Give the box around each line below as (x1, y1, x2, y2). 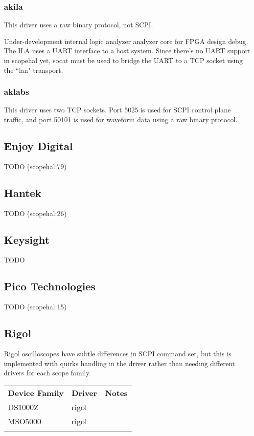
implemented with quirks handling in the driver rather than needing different (4, 358, 235, 368)
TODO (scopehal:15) (4, 302, 67, 312)
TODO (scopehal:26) (4, 208, 67, 218)
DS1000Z (8, 401, 39, 413)
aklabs (4, 86, 29, 98)
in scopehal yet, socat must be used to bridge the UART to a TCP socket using (4, 55, 243, 65)
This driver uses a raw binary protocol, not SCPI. (4, 20, 153, 30)
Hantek (4, 185, 42, 200)
